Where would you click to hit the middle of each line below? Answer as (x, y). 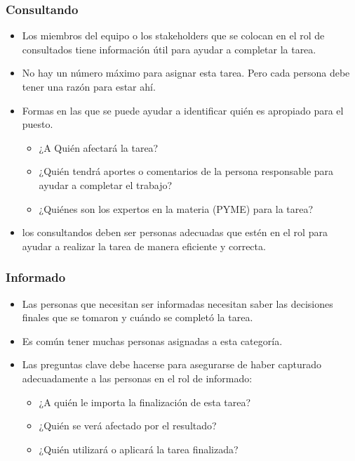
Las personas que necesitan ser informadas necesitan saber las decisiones (177, 303)
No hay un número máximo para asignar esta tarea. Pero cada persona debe (186, 73)
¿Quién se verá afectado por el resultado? (128, 426)
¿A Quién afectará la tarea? (99, 147)
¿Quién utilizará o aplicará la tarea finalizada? (139, 449)
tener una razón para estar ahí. (89, 86)
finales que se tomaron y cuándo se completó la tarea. (138, 317)
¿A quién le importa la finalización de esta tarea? (145, 402)
